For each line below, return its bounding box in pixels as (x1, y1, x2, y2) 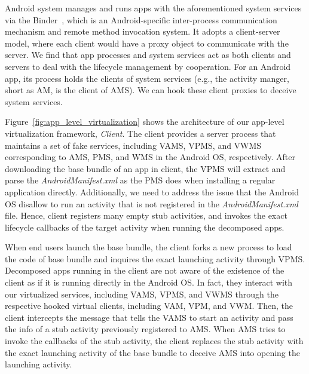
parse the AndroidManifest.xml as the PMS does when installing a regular (5, 174, 276, 186)
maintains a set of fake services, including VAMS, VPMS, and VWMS (5, 139, 262, 151)
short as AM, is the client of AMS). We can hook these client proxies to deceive (5, 84, 296, 96)
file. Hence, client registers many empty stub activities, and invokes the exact (5, 209, 287, 222)
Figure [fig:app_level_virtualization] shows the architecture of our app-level (5, 115, 284, 128)
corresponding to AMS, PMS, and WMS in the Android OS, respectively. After (5, 151, 295, 163)
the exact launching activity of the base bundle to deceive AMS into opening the (5, 346, 300, 358)
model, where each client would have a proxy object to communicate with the (5, 36, 289, 49)
